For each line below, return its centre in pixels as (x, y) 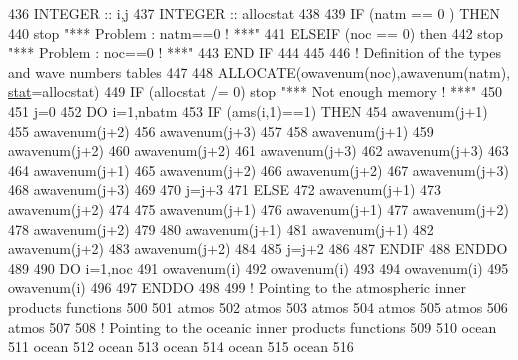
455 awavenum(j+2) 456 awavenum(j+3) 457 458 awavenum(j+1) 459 (221, 130)
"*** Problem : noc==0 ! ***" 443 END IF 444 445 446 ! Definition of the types (255, 52)
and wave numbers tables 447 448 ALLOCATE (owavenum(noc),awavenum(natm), (259, 71)
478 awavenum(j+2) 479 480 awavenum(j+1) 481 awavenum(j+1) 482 (221, 228)
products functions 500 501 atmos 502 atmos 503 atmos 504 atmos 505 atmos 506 (258, 306)
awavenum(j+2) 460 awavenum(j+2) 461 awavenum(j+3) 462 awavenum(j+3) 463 (258, 150)
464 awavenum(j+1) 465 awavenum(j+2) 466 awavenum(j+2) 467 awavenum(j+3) (258, 169)
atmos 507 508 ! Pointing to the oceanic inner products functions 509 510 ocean (252, 326)
